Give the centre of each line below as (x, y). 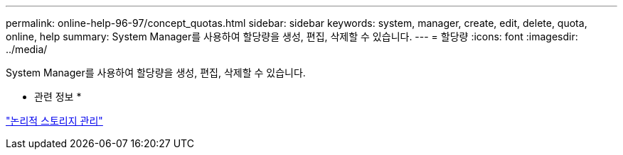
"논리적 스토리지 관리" (54, 121)
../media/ (27, 49)
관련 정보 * (58, 97)
